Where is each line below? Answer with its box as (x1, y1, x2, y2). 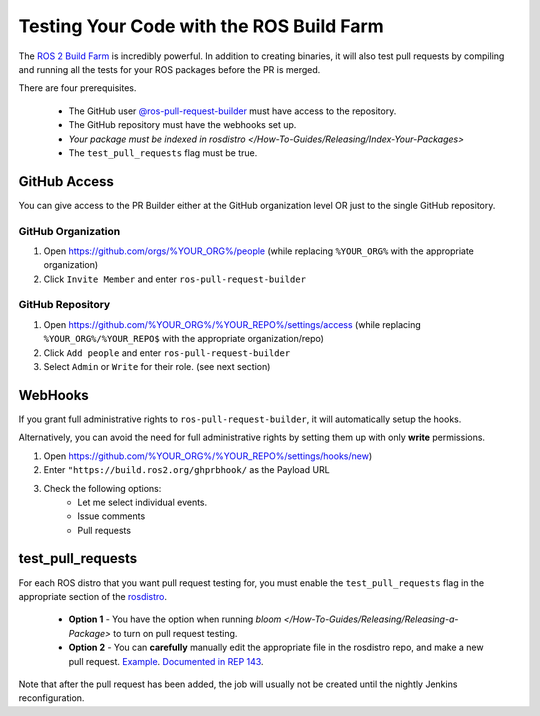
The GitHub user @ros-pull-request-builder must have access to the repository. (68, 105, 397, 117)
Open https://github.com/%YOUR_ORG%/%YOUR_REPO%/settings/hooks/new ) (43, 450, 373, 462)
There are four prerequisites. (18, 82, 137, 94)
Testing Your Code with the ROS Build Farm (18, 15, 384, 37)
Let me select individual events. (77, 496, 208, 508)
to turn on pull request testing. (113, 627, 238, 639)
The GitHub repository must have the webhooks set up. (68, 119, 297, 131)
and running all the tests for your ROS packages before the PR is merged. (18, 63, 321, 75)
